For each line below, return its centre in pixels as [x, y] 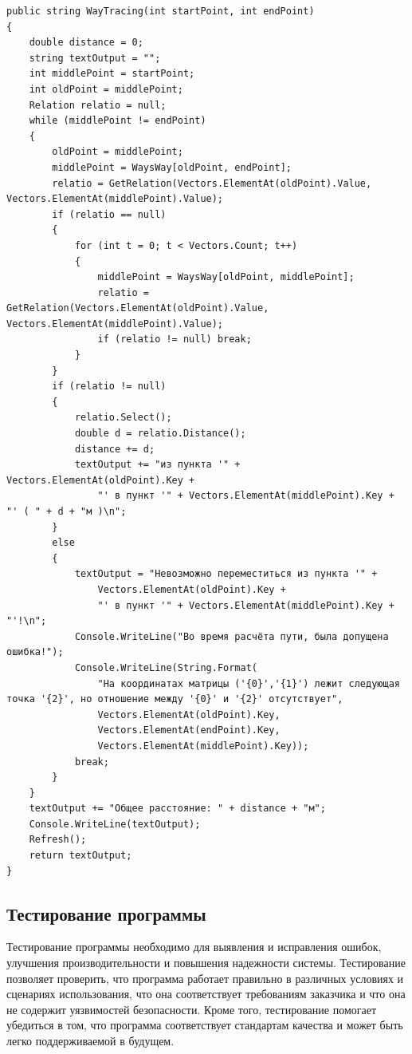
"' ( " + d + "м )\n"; [67, 511]
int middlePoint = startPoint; [112, 74]
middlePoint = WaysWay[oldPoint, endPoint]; [172, 167]
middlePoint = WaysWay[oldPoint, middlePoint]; [226, 277]
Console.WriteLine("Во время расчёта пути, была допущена [232, 636]
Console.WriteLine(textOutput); [115, 824]
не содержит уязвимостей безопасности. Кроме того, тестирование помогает [192, 1009]
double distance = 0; [86, 43]
